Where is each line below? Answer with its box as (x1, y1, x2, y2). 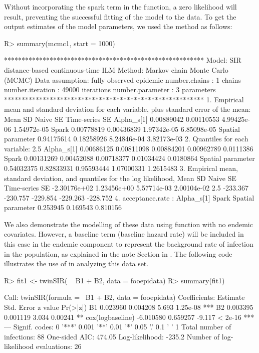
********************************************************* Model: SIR (4, 55, 241, 65)
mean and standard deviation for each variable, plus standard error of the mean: (4, 104, 251, 114)
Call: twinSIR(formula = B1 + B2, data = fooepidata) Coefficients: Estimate (4, 292, 245, 302)
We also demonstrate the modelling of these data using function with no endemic (4, 219, 253, 229)
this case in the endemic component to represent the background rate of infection (4, 239, 253, 249)
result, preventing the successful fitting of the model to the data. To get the (4, 11, 236, 22)
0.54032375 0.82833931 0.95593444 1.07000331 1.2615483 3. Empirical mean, (4, 162, 238, 173)
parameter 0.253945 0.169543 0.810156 (4, 202, 122, 213)
